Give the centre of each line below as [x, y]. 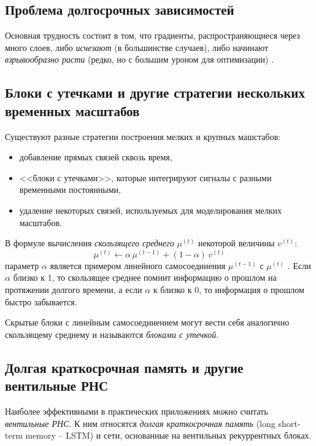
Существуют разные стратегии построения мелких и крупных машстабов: [143, 136]
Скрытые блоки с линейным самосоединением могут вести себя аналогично [147, 322]
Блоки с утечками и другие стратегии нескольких [155, 92]
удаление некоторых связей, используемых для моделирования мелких [151, 210]
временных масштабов [72, 110]
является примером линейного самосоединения [138, 265]
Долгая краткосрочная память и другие [124, 367]
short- [289, 423]
